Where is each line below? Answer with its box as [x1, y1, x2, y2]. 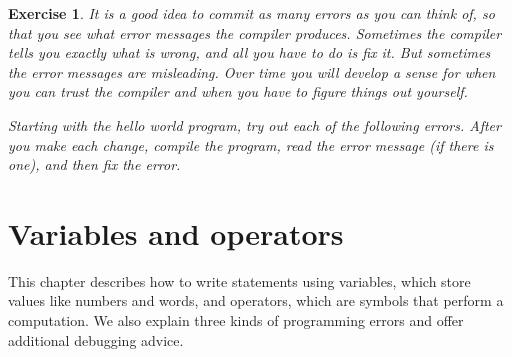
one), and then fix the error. [8, 154, 181, 175]
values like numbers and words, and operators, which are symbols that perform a [8, 290, 504, 311]
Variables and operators [8, 212, 344, 253]
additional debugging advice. [8, 329, 184, 350]
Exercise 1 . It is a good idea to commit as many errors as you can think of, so [8, 3, 495, 23]
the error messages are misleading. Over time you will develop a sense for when [8, 61, 496, 82]
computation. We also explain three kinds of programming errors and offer [8, 310, 464, 331]
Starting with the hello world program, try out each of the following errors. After [8, 114, 501, 135]
